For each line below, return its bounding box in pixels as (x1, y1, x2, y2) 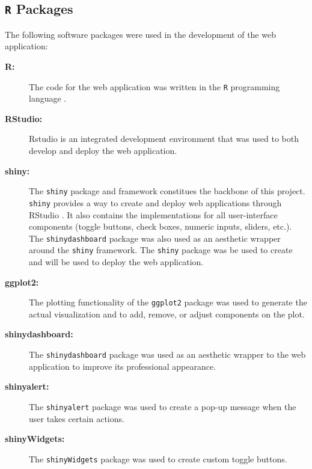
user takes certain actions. (29, 412, 124, 425)
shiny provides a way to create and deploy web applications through (29, 196, 282, 209)
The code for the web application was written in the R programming (29, 80, 280, 93)
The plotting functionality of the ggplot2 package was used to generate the (29, 296, 307, 308)
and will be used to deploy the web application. (29, 256, 204, 268)
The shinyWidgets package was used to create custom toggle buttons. (29, 452, 287, 465)
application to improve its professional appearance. (29, 360, 216, 372)
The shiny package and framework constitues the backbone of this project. (29, 185, 305, 197)
